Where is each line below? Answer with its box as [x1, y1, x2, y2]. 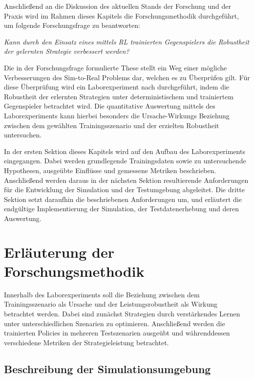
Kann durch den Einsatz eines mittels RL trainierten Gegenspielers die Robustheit [4, 36, 250, 46]
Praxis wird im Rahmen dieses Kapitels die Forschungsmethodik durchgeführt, [4, 10, 239, 21]
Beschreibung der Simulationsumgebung [4, 361, 211, 376]
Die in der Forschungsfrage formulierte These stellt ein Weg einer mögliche [4, 62, 227, 72]
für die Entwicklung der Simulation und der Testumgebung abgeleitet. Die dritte [4, 184, 245, 195]
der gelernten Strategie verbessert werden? [4, 46, 129, 56]
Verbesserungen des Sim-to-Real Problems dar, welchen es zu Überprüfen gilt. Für [4, 72, 250, 82]
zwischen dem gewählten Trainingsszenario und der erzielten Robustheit [4, 120, 219, 130]
